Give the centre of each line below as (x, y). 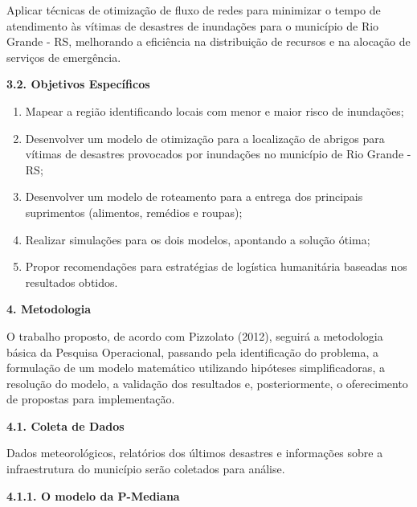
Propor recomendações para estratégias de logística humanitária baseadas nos (216, 266)
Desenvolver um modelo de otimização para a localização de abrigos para (205, 138)
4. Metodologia (49, 309)
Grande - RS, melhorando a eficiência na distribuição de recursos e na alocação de (208, 41)
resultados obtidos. (72, 282)
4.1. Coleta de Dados (65, 425)
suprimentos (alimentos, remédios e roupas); (134, 212)
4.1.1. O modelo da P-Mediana (93, 495)
